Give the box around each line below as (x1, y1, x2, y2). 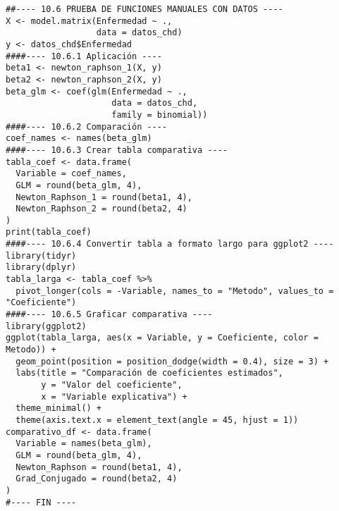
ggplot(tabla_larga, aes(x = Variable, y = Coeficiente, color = (6, 333, 319, 343)
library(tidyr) (6, 250, 77, 261)
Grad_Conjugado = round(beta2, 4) (16, 474, 178, 484)
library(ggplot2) (6, 321, 87, 331)
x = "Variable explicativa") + (41, 391, 187, 402)
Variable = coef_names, (16, 168, 127, 179)
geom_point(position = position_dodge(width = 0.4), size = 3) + (16, 356, 329, 367)
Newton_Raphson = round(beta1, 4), (16, 462, 183, 472)
